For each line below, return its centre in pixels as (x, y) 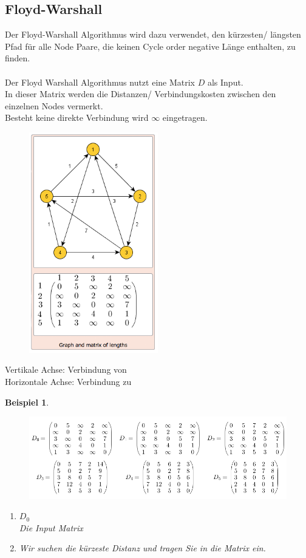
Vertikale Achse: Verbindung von (66, 369)
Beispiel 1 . (27, 402)
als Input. (225, 82)
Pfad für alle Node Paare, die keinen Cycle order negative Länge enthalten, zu (150, 46)
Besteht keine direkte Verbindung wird (77, 117)
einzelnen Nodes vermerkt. (54, 105)
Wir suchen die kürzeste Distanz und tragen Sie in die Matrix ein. (142, 548)
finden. (18, 58)
